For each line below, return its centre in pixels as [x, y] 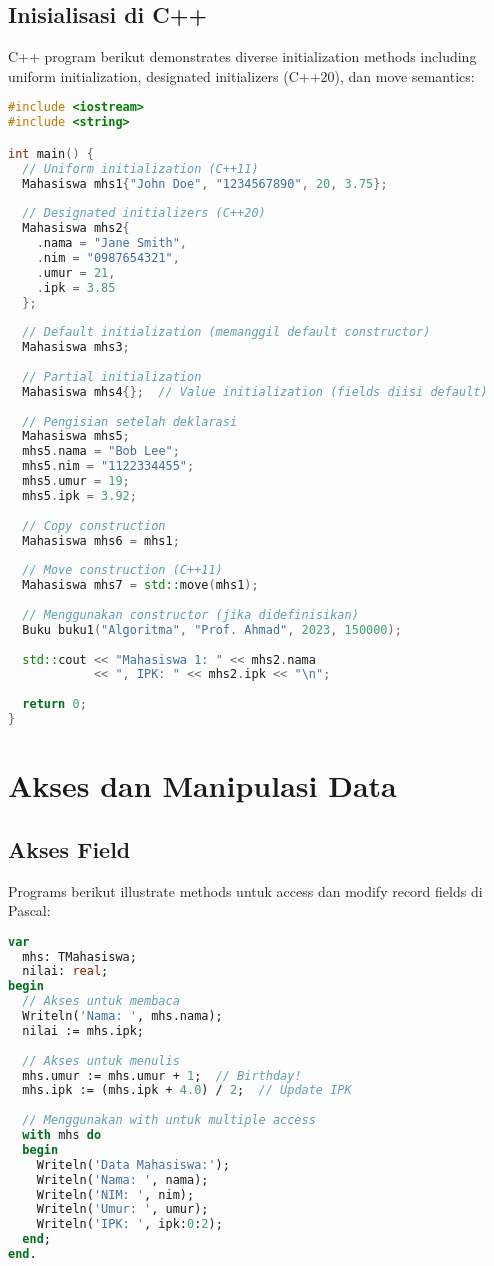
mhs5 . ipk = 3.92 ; [79, 495]
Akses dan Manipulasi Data [202, 785]
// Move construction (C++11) [122, 570]
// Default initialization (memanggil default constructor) [226, 332]
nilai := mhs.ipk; [83, 1030]
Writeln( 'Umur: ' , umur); [122, 1209]
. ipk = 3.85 [76, 287]
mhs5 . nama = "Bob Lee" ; [101, 451]
